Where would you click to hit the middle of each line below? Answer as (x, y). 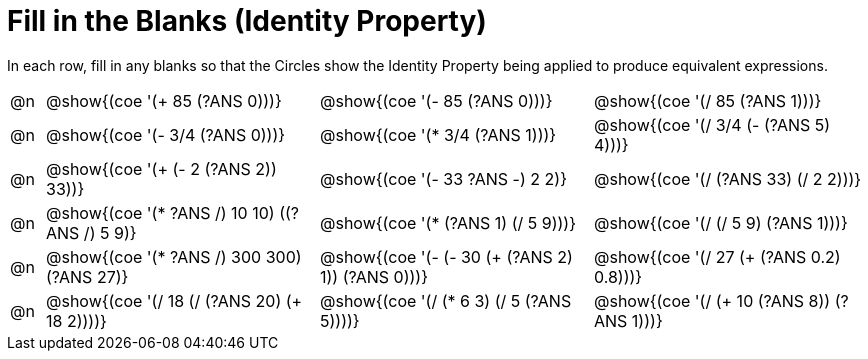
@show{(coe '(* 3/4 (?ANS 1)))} (438, 134)
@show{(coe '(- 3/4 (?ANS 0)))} (166, 134)
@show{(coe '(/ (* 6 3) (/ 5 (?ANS (446, 300)
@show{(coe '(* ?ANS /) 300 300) (174, 256)
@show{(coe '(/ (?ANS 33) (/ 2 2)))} (728, 178)
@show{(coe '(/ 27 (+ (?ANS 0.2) (717, 256)
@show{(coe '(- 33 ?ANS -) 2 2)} (443, 178)
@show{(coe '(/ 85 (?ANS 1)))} (708, 100)
